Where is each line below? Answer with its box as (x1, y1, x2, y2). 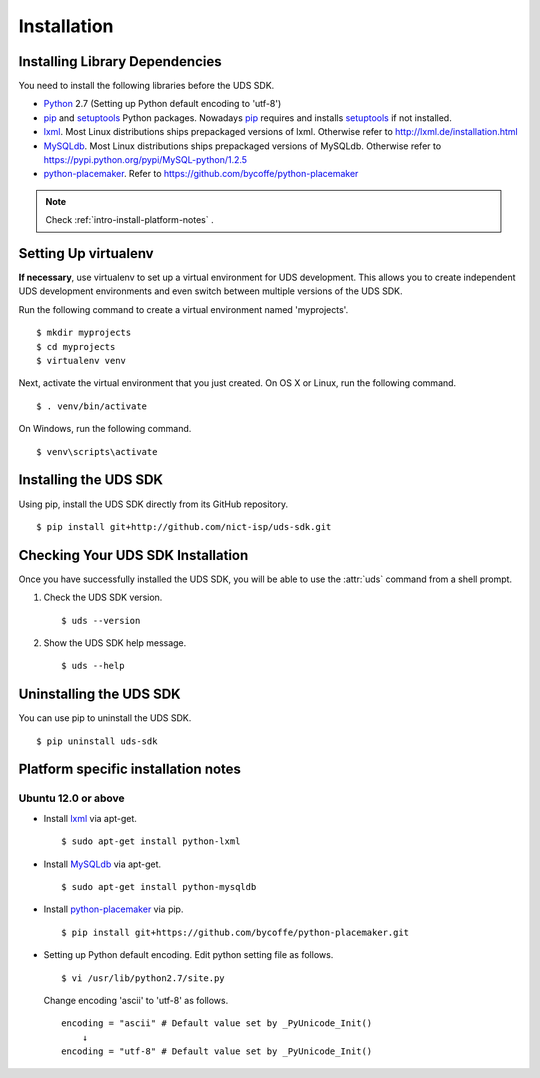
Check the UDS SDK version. (43, 591, 163, 604)
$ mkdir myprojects (36, 327, 132, 339)
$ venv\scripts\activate (36, 446, 158, 457)
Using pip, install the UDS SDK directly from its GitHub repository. (18, 498, 289, 510)
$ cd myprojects (36, 341, 116, 352)
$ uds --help (61, 660, 125, 672)
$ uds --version (61, 615, 141, 626)
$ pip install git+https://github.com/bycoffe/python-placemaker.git (61, 926, 410, 938)
